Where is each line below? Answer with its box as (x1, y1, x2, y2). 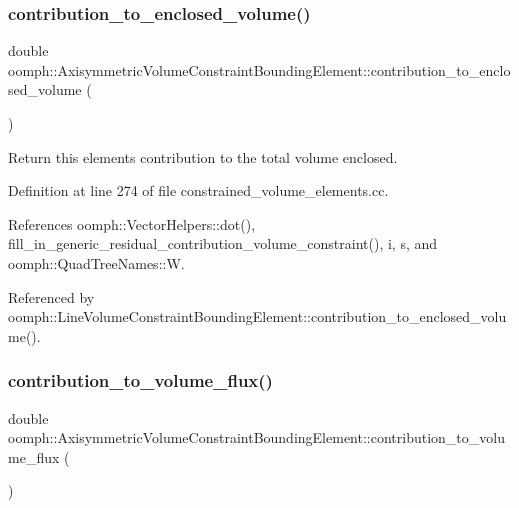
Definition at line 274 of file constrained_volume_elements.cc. (8, 180, 389, 201)
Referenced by (8, 286, 95, 307)
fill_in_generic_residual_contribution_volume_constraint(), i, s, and (8, 233, 438, 254)
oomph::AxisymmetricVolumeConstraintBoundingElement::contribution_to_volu (8, 427, 505, 448)
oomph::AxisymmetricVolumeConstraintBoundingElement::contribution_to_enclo (8, 59, 511, 80)
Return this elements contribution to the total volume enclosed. (8, 146, 398, 167)
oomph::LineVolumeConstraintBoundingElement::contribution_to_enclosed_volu (8, 306, 507, 327)
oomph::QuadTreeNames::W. (8, 252, 185, 273)
